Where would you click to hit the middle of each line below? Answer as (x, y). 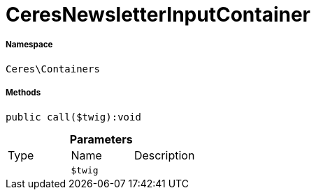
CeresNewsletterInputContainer (158, 15)
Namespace (29, 45)
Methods (23, 93)
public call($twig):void (73, 117)
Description (164, 155)
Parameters (101, 139)
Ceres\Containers (53, 69)
